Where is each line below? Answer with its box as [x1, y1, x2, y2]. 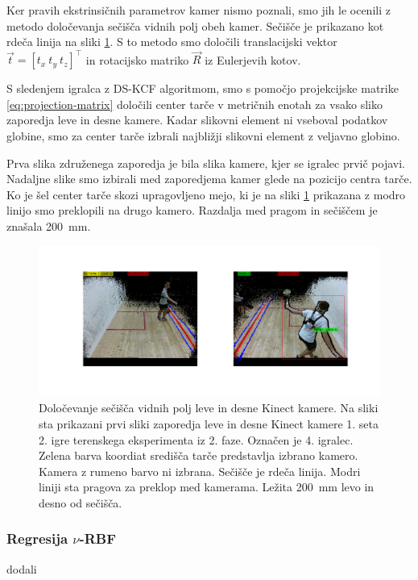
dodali [6, 560, 37, 577]
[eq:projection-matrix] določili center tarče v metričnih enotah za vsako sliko [6, 95, 383, 112]
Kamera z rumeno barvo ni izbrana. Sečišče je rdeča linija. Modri [39, 462, 361, 479]
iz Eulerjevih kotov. [205, 51, 301, 68]
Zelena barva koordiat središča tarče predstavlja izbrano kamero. [39, 447, 358, 464]
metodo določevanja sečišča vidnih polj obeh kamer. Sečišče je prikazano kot [6, 17, 384, 34]
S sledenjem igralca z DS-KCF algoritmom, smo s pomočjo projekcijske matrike [6, 80, 399, 97]
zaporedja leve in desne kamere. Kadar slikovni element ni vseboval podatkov [6, 111, 388, 128]
